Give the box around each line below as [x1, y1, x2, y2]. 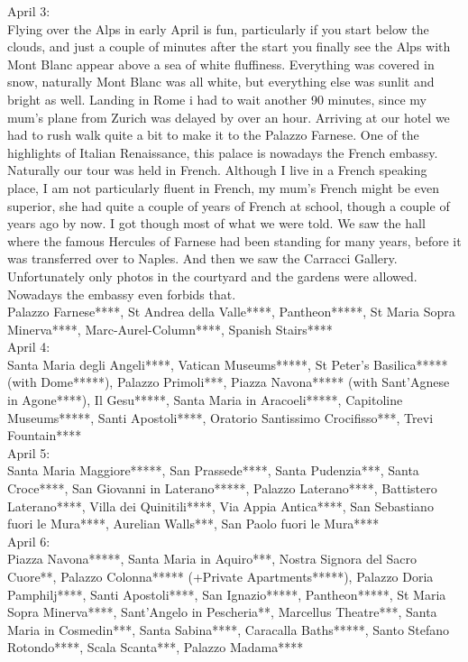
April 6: [7, 531, 50, 550]
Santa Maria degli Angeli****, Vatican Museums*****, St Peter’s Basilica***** [7, 354, 448, 373]
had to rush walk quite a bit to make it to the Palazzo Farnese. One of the [7, 125, 419, 144]
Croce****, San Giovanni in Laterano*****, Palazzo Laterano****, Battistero [7, 479, 437, 498]
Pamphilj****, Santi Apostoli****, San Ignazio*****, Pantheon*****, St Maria [7, 584, 446, 603]
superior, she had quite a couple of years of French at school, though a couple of [7, 196, 450, 215]
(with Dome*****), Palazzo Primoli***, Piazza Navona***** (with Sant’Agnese [7, 372, 450, 391]
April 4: [7, 337, 50, 356]
